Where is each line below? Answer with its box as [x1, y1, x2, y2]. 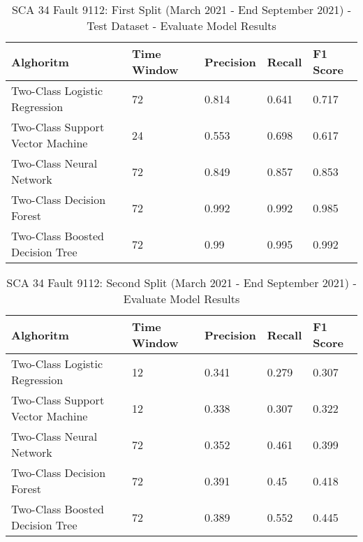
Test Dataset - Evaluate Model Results [87, 17, 276, 34]
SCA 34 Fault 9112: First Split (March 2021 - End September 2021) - [11, 1, 352, 17]
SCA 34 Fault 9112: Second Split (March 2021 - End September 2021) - [6, 274, 357, 291]
